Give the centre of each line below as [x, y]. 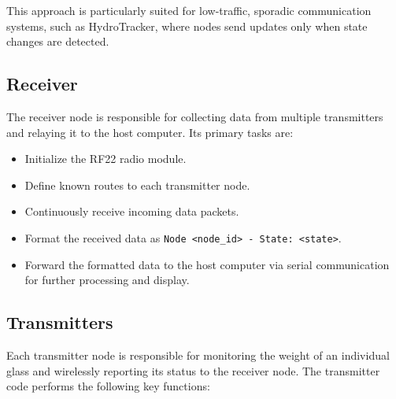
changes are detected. [58, 41]
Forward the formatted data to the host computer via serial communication [207, 264]
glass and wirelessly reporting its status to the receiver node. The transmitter [193, 370]
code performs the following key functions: [108, 386]
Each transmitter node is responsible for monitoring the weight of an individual [198, 355]
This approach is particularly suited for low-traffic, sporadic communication [189, 10]
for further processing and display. [107, 280]
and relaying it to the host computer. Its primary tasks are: [150, 132]
